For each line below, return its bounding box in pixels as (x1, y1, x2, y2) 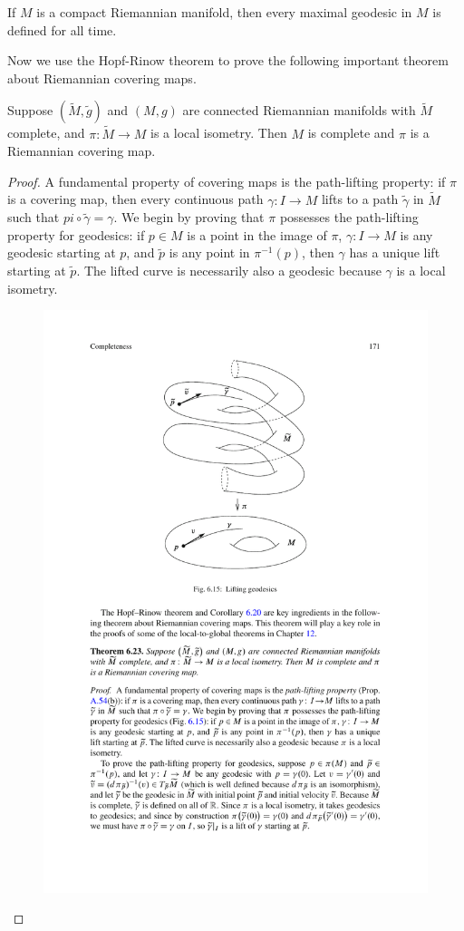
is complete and (307, 123, 395, 142)
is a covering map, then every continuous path (7, 189, 264, 209)
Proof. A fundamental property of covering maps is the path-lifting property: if (7, 171, 446, 190)
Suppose (7, 101, 53, 120)
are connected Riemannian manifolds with (182, 101, 416, 120)
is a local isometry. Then (150, 123, 287, 142)
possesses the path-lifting (279, 208, 419, 227)
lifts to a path (321, 189, 399, 209)
